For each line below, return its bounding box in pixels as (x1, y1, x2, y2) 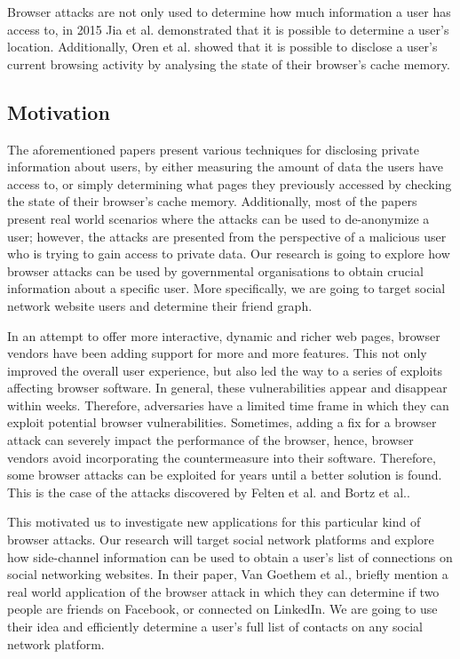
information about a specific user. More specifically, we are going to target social (7, 279, 446, 298)
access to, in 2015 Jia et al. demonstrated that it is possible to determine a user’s (7, 20, 449, 38)
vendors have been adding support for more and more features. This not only (7, 344, 427, 362)
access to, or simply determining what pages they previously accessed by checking (7, 174, 452, 193)
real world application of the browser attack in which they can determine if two (7, 582, 440, 600)
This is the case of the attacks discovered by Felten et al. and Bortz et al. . (7, 482, 410, 501)
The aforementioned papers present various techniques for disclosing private (7, 139, 419, 158)
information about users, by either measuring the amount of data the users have (7, 157, 443, 176)
